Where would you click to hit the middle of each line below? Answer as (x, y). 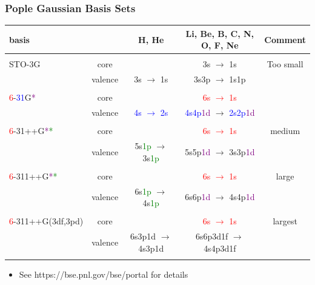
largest (285, 221)
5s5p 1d (198, 151)
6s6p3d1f (212, 236)
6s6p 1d (198, 197)
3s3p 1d (242, 151)
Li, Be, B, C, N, (220, 33)
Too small (285, 64)
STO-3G (25, 64)
